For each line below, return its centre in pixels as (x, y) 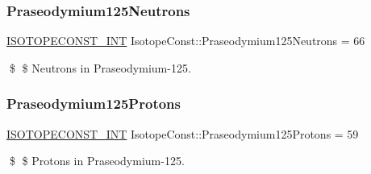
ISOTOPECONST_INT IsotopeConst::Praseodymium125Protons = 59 (183, 133)
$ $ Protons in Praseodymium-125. (97, 161)
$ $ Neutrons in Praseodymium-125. (100, 67)
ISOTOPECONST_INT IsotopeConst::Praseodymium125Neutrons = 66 (186, 41)
